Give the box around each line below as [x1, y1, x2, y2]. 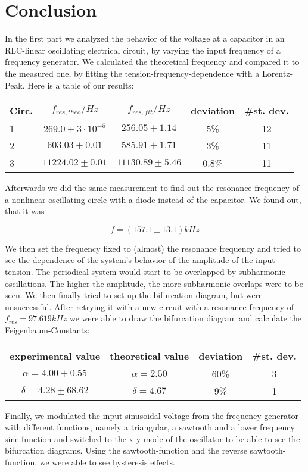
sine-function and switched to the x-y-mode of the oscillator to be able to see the [5, 432, 300, 445]
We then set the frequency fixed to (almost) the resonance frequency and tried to [5, 242, 301, 254]
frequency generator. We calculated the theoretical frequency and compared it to [5, 55, 300, 68]
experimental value [10, 348, 101, 362]
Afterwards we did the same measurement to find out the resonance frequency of [5, 182, 299, 194]
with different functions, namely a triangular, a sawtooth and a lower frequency [5, 421, 295, 433]
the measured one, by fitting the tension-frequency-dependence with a [5, 67, 260, 79]
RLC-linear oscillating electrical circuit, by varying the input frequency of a [5, 43, 281, 56]
